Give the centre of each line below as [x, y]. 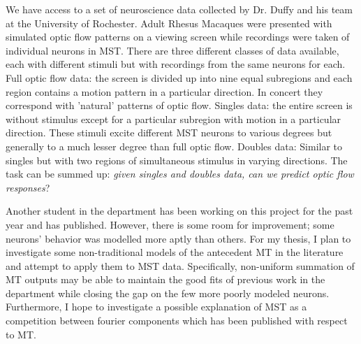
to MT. [21, 334]
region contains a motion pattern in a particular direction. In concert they [164, 91]
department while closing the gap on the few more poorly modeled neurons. [168, 293]
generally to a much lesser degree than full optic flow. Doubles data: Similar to [174, 146]
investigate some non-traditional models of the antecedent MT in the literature [175, 252]
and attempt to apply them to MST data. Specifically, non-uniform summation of [180, 265]
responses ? [28, 187]
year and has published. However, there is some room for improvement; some [170, 224]
